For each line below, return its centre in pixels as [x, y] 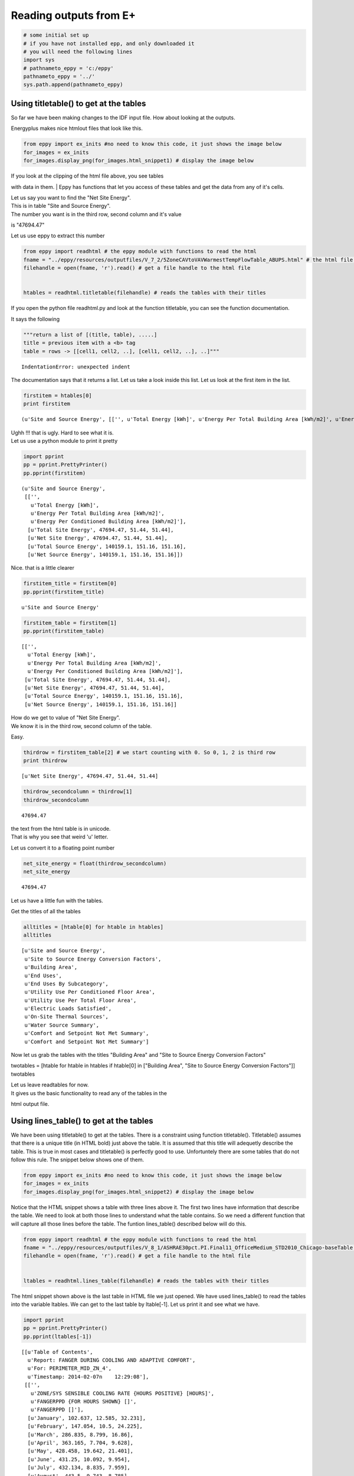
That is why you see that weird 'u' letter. [60, 837]
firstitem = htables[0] [58, 395]
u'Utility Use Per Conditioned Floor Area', [90, 992]
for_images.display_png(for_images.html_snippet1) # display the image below [138, 161]
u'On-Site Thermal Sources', [67, 1017]
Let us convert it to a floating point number [63, 848]
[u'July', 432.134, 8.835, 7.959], [79, 1468]
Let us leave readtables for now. [50, 1085]
